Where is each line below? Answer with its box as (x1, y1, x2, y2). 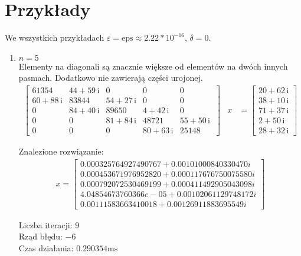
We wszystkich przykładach (5, 31, 104, 44)
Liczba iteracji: (18, 218, 73, 231)
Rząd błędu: (18, 230, 63, 242)
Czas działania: (18, 242, 74, 254)
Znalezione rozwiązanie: (18, 145, 104, 157)
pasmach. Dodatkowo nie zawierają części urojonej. (18, 71, 203, 84)
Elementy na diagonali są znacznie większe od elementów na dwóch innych (18, 60, 288, 72)
